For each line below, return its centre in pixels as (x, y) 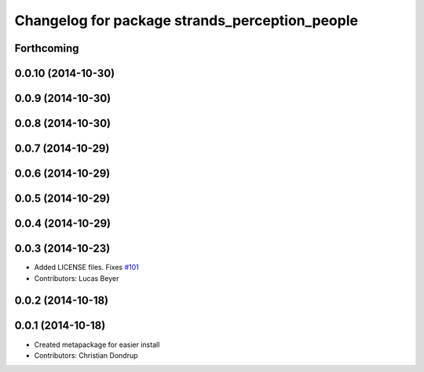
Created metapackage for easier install (97, 345)
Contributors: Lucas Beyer (77, 278)
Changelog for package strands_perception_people (186, 20)
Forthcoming (47, 48)
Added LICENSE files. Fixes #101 (86, 268)
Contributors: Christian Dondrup (86, 355)
